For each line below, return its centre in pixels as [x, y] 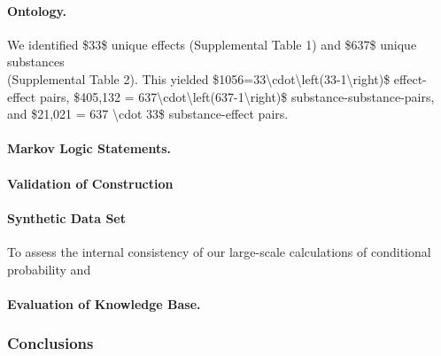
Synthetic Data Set [66, 217]
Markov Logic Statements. [89, 148]
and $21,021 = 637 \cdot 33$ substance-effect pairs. [148, 114]
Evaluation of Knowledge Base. [104, 303]
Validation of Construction [90, 183]
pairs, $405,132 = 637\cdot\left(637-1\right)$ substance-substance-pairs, [237, 96]
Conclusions [50, 343]
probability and [49, 269]
